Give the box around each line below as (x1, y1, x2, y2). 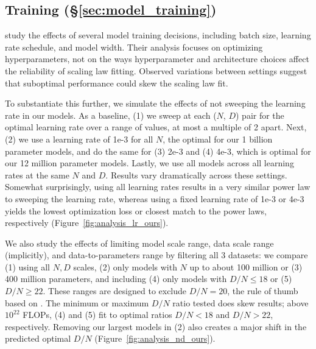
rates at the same (5, 168, 69, 181)
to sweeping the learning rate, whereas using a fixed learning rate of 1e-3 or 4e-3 (5, 192, 304, 205)
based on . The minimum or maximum (5, 296, 149, 309)
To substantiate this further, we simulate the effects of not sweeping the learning (5, 97, 306, 110)
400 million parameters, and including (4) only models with (5, 272, 227, 285)
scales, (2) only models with (73, 260, 177, 273)
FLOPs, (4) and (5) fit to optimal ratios (23, 308, 172, 321)
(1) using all (5, 260, 50, 273)
